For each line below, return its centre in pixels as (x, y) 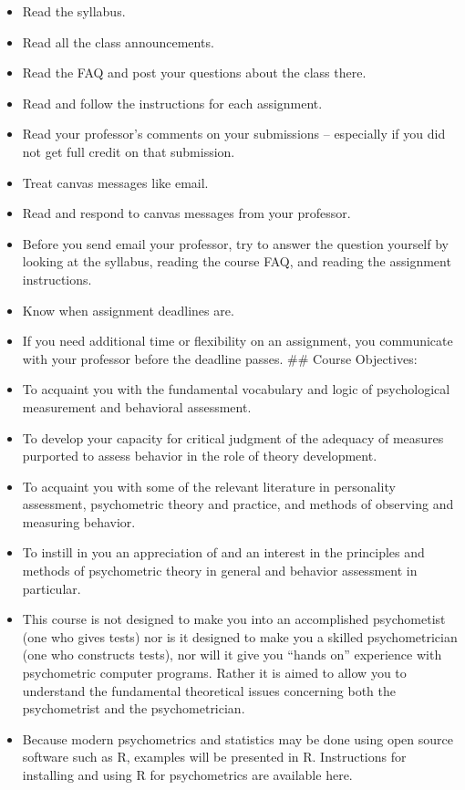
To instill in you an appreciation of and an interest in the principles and (223, 552)
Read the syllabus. (74, 11)
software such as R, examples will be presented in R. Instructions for (214, 757)
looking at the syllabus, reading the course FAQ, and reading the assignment (237, 261)
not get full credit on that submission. (129, 151)
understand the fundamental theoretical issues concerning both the (209, 690)
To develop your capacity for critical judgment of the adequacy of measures (233, 437)
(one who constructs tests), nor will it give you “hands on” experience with (232, 655)
